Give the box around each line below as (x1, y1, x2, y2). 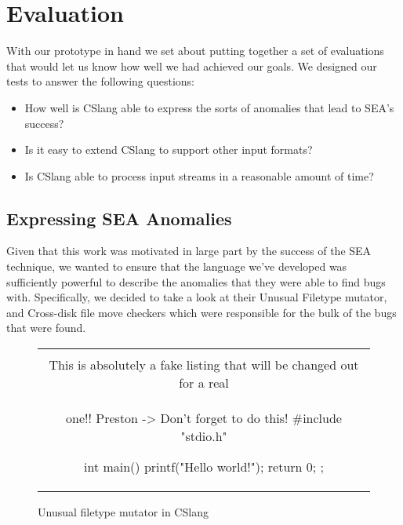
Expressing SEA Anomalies (6, 206, 232, 230)
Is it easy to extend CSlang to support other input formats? (24, 141, 313, 158)
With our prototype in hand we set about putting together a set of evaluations (6, 42, 384, 59)
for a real (179, 374, 229, 392)
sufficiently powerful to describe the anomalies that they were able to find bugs (6, 273, 386, 290)
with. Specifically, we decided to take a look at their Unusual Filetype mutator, (6, 289, 387, 305)
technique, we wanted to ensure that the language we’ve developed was (6, 258, 347, 275)
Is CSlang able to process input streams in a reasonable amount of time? (24, 167, 374, 184)
